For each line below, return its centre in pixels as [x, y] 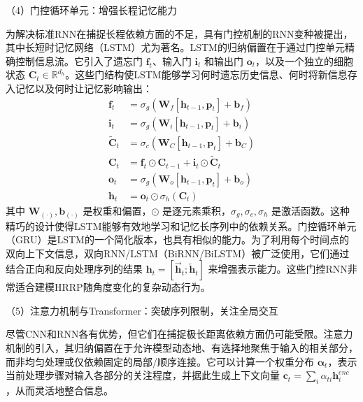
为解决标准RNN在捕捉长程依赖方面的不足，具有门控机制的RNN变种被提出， [179, 33]
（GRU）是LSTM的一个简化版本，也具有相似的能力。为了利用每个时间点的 [177, 239]
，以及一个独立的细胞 [305, 60]
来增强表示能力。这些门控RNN [278, 269]
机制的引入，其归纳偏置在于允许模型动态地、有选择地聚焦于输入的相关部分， [182, 348]
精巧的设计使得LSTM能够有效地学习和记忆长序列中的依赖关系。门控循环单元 [181, 225]
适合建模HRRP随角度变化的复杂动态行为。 [113, 287]
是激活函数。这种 [311, 210]
